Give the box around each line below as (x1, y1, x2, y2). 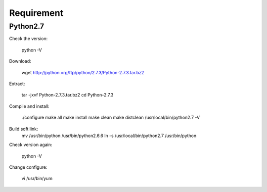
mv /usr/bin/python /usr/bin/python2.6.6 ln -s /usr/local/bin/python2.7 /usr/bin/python (21, 133, 197, 139)
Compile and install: (9, 103, 49, 109)
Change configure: (9, 164, 47, 170)
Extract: (9, 81, 25, 87)
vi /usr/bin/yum (21, 176, 53, 182)
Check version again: (9, 142, 52, 148)
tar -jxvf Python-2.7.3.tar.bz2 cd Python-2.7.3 (21, 92, 114, 98)
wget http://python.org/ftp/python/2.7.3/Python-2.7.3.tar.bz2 (21, 69, 144, 75)
